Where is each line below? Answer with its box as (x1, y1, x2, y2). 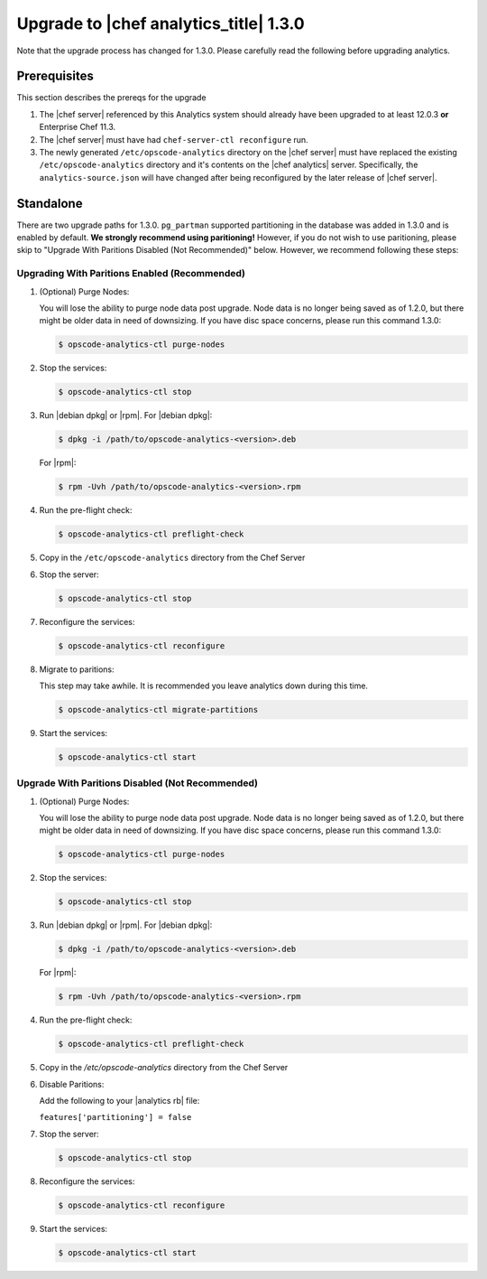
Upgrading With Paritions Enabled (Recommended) (16, 267, 245, 280)
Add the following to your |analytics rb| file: (39, 1096, 200, 1106)
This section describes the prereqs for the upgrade (16, 92, 207, 103)
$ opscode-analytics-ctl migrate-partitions (58, 705, 259, 714)
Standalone (16, 195, 83, 211)
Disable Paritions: (39, 1078, 105, 1089)
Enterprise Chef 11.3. (39, 122, 116, 133)
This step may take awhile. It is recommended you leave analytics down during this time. (39, 680, 369, 691)
